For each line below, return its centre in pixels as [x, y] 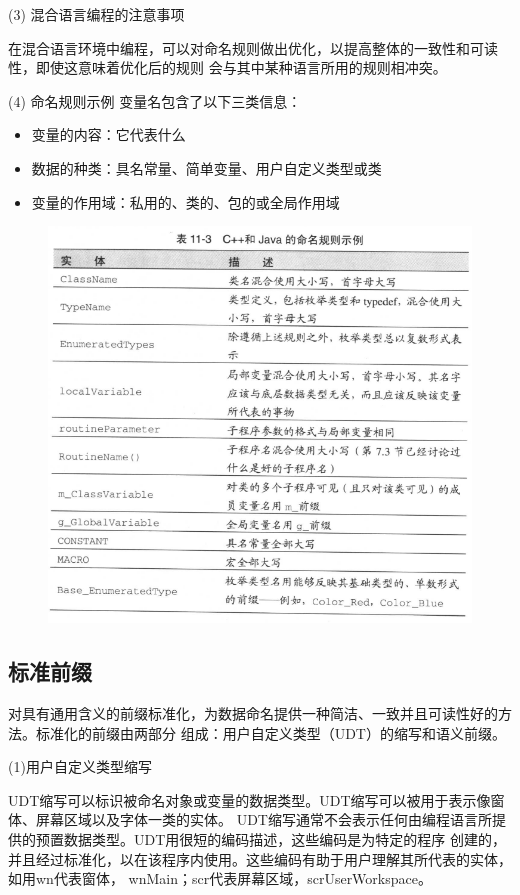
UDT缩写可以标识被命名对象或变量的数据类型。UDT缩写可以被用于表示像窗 [256, 799]
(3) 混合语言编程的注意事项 [96, 14]
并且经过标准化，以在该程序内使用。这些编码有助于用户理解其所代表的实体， [260, 858]
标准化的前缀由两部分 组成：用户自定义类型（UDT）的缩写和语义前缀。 [270, 732]
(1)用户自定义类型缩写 [80, 766]
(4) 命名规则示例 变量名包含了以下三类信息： [155, 100]
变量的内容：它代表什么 [108, 134]
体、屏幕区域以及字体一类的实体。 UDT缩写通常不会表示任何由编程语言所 [250, 819]
